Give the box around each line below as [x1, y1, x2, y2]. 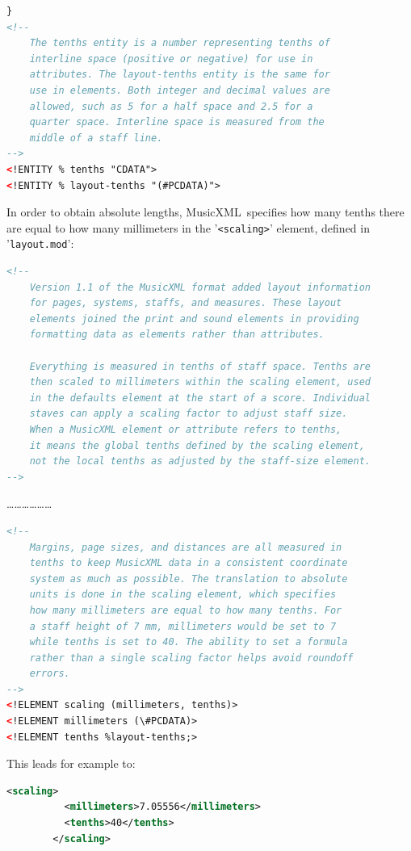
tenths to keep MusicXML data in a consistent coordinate [29, 557, 348, 569]
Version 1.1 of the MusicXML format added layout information [29, 281, 371, 293]
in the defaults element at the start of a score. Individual [29, 392, 371, 404]
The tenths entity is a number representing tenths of [29, 37, 330, 49]
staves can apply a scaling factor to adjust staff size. [29, 408, 348, 420]
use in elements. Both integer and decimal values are [29, 84, 330, 96]
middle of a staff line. [29, 132, 163, 144]
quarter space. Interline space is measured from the [29, 116, 325, 128]
